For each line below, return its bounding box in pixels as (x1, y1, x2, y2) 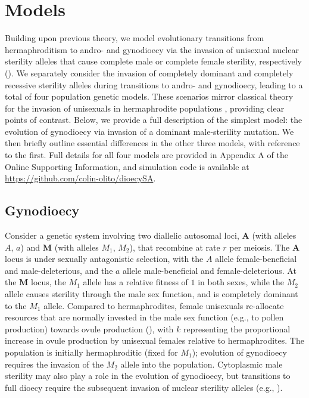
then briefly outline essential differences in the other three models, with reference (5, 137, 300, 149)
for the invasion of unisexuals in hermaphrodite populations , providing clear (5, 101, 285, 114)
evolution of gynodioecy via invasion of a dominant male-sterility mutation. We (5, 125, 294, 137)
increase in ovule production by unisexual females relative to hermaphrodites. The (5, 334, 304, 347)
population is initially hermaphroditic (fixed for (5, 345, 178, 358)
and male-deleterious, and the (5, 264, 113, 276)
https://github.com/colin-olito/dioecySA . (5, 172, 156, 184)
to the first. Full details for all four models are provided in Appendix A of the (5, 149, 288, 161)
